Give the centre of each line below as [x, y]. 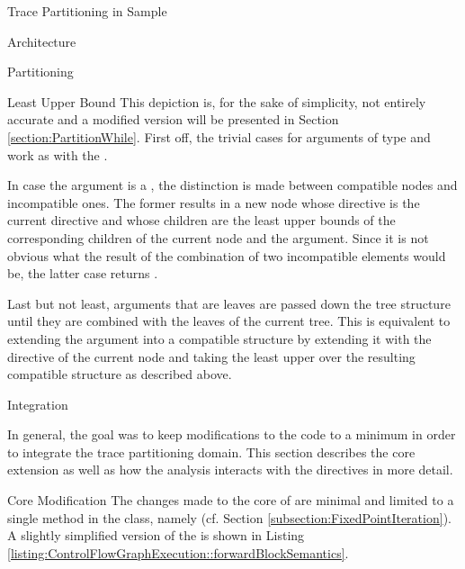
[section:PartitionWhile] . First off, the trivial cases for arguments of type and [219, 136]
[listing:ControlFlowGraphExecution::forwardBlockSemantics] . [178, 552]
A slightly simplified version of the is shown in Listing [156, 535]
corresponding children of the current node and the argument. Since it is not [218, 237]
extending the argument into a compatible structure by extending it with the [219, 338]
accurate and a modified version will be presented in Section [173, 119]
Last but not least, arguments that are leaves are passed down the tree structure [229, 303]
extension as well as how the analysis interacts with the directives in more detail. [230, 470]
